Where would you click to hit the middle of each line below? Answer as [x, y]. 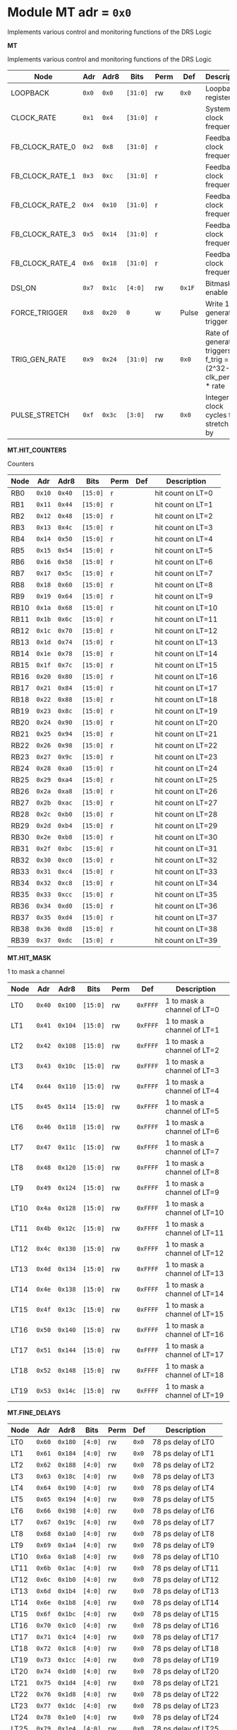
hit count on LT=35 [186, 894]
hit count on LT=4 [184, 539]
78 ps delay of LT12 [186, 1580]
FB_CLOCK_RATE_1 [43, 176]
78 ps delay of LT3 [183, 1476]
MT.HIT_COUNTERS [37, 450]
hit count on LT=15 [186, 665]
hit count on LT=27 [186, 803]
